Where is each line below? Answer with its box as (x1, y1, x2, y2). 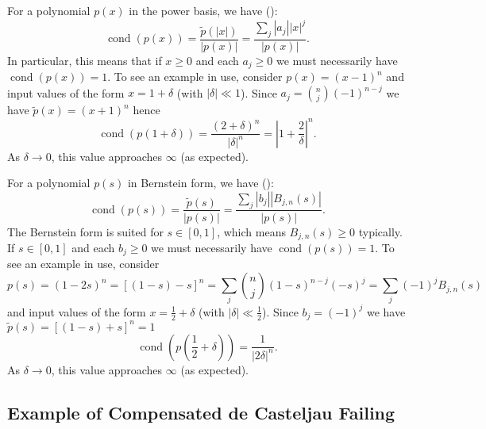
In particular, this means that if (7, 52, 162, 68)
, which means (217, 223, 286, 239)
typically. (358, 223, 403, 239)
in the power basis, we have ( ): (129, 2, 278, 18)
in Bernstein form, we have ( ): (127, 174, 274, 191)
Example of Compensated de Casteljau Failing (7, 400, 395, 424)
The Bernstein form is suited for (7, 223, 164, 239)
